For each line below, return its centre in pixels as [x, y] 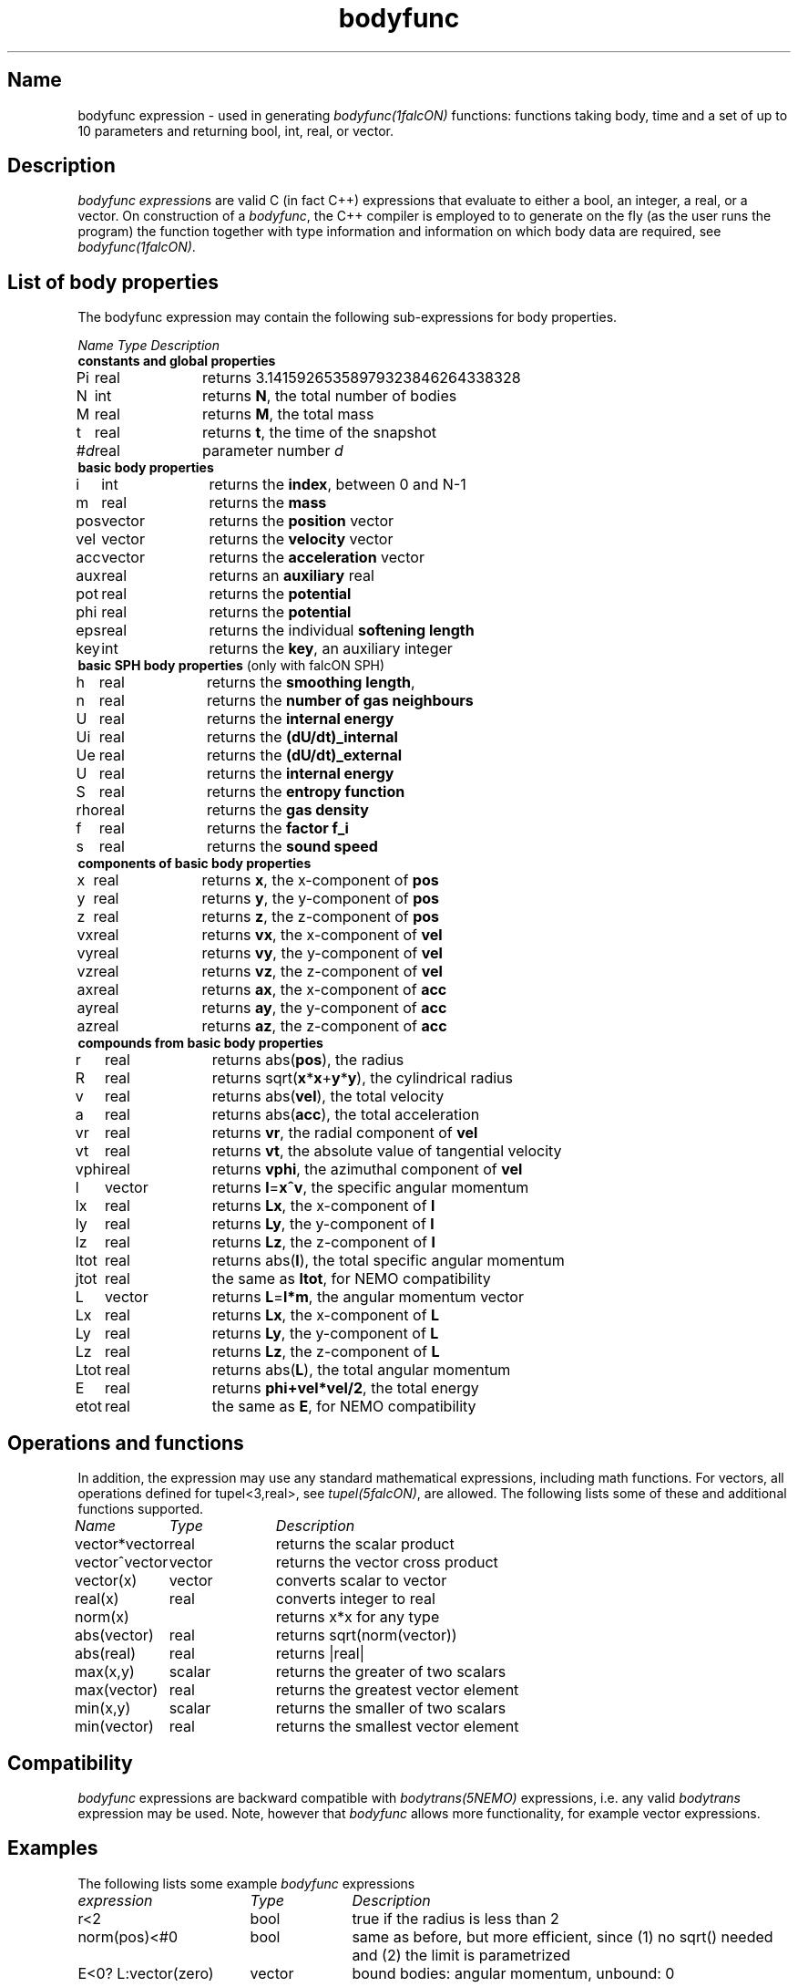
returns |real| [320, 1654]
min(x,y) [102, 1708]
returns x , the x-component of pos [320, 880]
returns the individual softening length [342, 631]
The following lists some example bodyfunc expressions [246, 1883]
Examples [53, 1848]
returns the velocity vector [301, 539]
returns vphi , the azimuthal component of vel [367, 1169]
